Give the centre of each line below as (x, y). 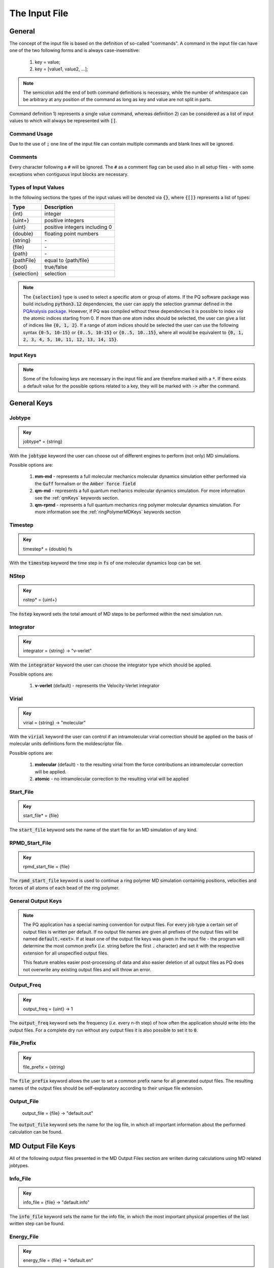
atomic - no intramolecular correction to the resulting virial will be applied (112, 779)
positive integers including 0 (78, 227)
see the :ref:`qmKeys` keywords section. (77, 498)
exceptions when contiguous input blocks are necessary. (69, 174)
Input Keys (23, 355)
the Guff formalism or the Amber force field (85, 483)
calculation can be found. (36, 1132)
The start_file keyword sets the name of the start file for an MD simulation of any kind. (104, 830)
